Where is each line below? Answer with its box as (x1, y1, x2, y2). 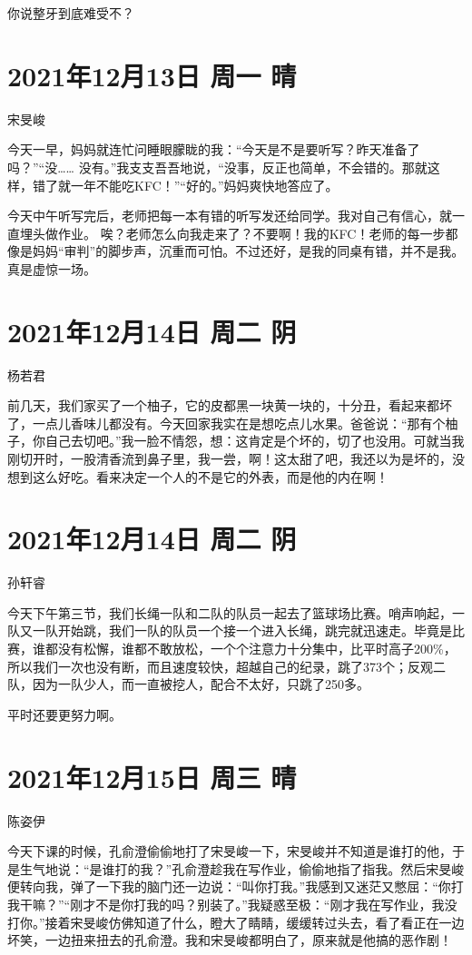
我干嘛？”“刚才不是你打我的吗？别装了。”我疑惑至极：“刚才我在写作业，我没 (7, 894, 457, 913)
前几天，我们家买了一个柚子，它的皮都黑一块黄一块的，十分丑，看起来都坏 (7, 396, 452, 415)
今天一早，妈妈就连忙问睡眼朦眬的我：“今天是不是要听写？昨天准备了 (7, 140, 420, 159)
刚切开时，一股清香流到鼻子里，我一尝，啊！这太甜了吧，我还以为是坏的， (7, 448, 452, 468)
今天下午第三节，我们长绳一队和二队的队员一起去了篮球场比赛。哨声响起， (7, 603, 452, 622)
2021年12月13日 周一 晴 (7, 56, 297, 94)
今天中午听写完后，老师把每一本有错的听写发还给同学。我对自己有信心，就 (7, 206, 452, 225)
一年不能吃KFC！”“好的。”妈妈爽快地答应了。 (70, 175, 339, 194)
